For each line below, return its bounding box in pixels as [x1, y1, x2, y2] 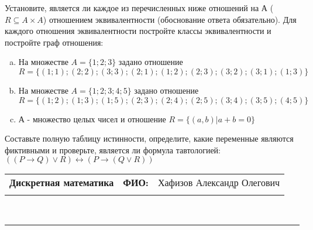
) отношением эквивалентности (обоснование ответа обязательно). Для [43, 13, 297, 25]
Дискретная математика [9, 176, 114, 190]
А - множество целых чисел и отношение [18, 112, 166, 125]
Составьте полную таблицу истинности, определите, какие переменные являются [5, 132, 294, 145]
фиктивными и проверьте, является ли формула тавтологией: [5, 143, 221, 156]
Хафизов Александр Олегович [157, 176, 280, 190]
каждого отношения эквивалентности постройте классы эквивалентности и [5, 25, 271, 37]
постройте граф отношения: [5, 36, 104, 48]
